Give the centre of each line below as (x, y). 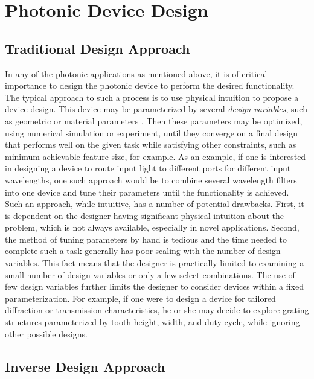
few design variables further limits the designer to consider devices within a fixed (154, 286)
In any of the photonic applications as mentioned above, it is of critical (136, 73)
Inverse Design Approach (85, 366)
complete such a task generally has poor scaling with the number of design (143, 251)
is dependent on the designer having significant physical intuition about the (145, 215)
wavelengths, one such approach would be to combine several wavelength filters (151, 180)
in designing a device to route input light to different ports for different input (148, 168)
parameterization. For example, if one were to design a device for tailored (140, 298)
